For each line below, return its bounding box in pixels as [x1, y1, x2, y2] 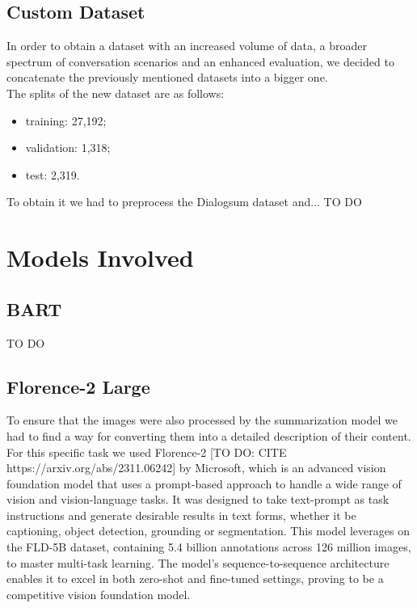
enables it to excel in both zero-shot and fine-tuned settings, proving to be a [6, 570, 384, 587]
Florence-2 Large [6, 374, 150, 399]
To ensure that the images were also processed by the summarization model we [6, 412, 398, 429]
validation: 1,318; [25, 139, 111, 156]
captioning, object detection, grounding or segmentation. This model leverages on [6, 522, 410, 539]
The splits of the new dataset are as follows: [6, 84, 225, 101]
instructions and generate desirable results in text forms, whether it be [6, 506, 356, 523]
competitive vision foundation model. [6, 585, 191, 602]
